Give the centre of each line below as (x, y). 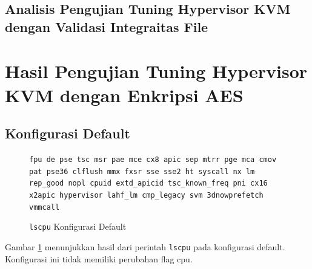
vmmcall (45, 207)
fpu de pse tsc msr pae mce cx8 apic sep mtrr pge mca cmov (153, 159)
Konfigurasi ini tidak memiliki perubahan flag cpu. (99, 258)
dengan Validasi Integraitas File (107, 26)
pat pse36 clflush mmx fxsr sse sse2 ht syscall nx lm (142, 171)
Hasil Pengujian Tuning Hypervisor (156, 71)
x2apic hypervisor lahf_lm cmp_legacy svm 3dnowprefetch (146, 195)
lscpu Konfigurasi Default (78, 226)
